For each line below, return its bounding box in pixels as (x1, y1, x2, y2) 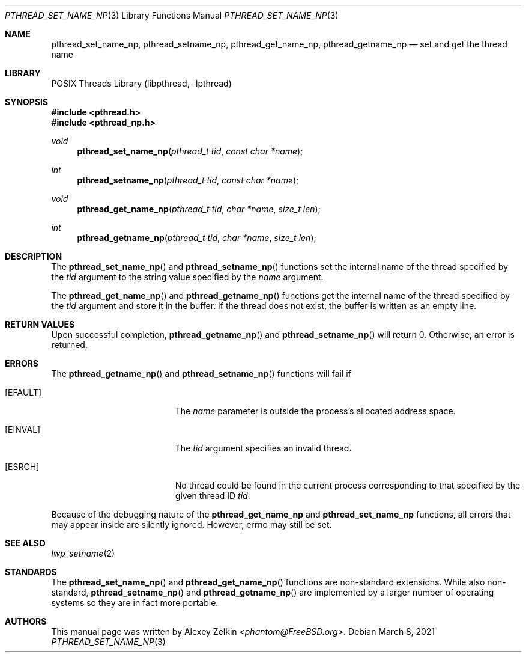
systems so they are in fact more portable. (51, 597, 219, 608)
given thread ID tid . (175, 490, 250, 501)
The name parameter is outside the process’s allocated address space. (175, 406, 456, 416)
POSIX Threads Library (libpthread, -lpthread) (51, 78, 232, 88)
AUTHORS (5, 616, 47, 626)
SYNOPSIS (5, 97, 49, 107)
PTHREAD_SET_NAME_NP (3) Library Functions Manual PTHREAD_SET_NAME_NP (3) (5, 10, 339, 20)
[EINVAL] (5, 424, 41, 435)
